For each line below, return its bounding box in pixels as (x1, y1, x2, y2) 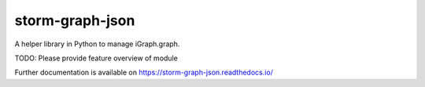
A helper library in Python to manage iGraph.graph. (14, 39, 180, 49)
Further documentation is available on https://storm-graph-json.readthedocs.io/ (14, 67, 273, 78)
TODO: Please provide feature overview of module (14, 53, 179, 63)
